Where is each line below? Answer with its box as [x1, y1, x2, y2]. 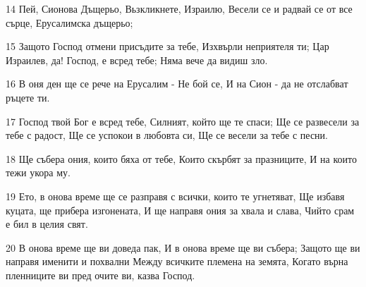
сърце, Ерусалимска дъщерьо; [6, 15, 133, 30]
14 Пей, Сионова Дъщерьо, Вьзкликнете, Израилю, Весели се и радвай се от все [6, 1, 353, 16]
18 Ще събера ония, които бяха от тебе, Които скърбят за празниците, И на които [6, 151, 357, 166]
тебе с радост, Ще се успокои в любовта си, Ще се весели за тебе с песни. [6, 128, 328, 142]
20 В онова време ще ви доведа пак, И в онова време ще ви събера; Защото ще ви [6, 240, 360, 255]
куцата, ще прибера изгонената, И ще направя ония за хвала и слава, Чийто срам [6, 202, 355, 217]
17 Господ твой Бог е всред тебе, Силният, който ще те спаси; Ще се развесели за [6, 114, 360, 128]
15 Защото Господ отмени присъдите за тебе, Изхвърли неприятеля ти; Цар [6, 39, 329, 54]
